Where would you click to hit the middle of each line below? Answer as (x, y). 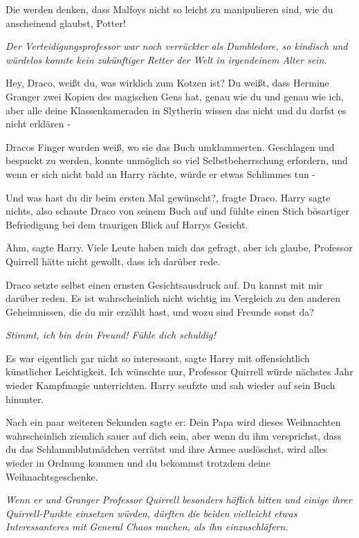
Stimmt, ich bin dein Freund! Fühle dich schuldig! (111, 335)
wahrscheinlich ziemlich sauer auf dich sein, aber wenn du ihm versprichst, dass (174, 435)
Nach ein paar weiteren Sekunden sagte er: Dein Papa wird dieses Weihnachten (173, 422)
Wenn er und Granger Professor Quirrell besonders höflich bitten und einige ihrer (179, 500)
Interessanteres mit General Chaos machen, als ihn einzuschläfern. (147, 527)
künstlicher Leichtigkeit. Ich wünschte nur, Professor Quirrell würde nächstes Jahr (179, 371)
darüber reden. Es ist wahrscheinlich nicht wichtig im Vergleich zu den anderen (173, 298)
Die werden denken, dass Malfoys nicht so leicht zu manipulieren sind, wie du (169, 9)
